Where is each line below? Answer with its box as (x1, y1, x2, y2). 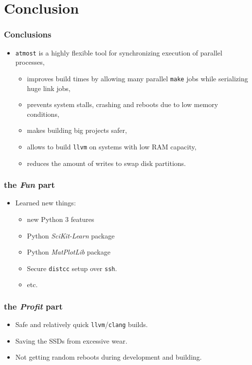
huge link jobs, (27, 83, 71, 93)
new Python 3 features (27, 214, 94, 224)
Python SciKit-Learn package (27, 230, 115, 240)
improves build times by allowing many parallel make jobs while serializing (27, 73, 248, 83)
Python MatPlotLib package (27, 247, 110, 257)
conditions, (27, 109, 59, 119)
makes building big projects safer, (27, 125, 127, 135)
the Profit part (4, 300, 63, 312)
